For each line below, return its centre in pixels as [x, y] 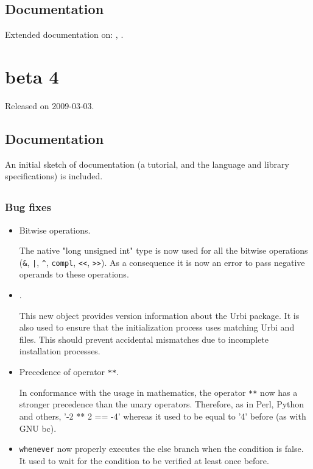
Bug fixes [28, 207]
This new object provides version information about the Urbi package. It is [159, 315]
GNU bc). [38, 428]
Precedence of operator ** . [69, 371]
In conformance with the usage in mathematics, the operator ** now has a [158, 392]
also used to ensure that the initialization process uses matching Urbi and [157, 327]
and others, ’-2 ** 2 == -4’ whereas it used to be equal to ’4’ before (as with [163, 416]
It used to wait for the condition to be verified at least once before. [144, 460]
